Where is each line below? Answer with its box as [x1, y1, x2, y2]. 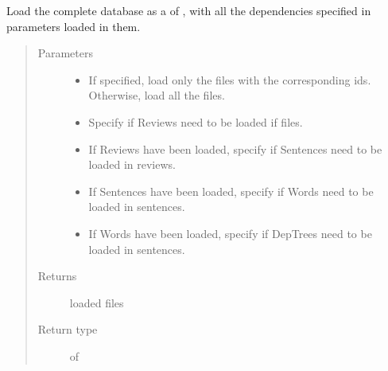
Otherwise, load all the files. [88, 87, 225, 103]
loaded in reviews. [88, 156, 176, 173]
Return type [37, 321, 98, 338]
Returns [37, 268, 77, 284]
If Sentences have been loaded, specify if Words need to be [88, 182, 374, 199]
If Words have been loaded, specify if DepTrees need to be [88, 225, 372, 241]
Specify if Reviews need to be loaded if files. [88, 113, 303, 130]
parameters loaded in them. [6, 18, 141, 34]
